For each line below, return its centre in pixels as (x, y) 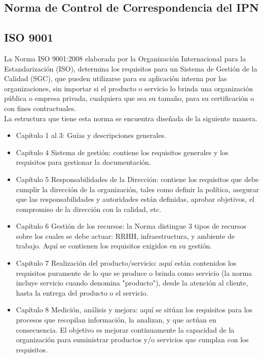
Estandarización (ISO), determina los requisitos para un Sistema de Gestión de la (131, 68)
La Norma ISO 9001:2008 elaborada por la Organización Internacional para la (125, 58)
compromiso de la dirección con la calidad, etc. (89, 209)
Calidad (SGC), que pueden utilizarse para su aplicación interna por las (116, 78)
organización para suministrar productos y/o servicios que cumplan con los (132, 339)
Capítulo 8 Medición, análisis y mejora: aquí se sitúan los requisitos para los (134, 310)
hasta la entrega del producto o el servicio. (82, 292)
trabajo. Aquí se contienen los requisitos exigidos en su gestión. (114, 246)
